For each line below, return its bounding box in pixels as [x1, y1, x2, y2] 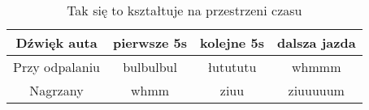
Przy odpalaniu [13, 57, 100, 76]
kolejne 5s [200, 33, 264, 52]
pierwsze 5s [112, 33, 188, 52]
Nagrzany [29, 81, 84, 99]
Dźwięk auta [15, 33, 98, 52]
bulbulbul [123, 57, 177, 76]
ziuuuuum [288, 81, 345, 99]
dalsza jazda [276, 33, 356, 52]
